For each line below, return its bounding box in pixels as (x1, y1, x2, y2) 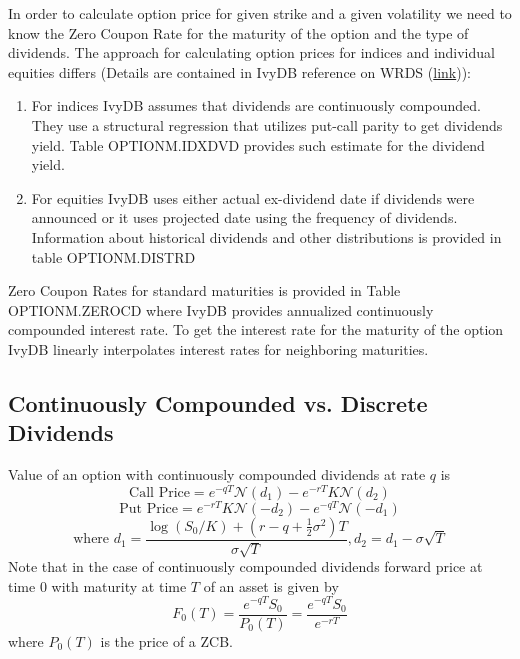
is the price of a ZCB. (100, 630, 233, 651)
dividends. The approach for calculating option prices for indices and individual (8, 42, 495, 63)
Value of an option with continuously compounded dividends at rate (8, 464, 426, 485)
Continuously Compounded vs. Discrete (8, 387, 428, 418)
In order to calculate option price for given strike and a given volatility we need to (8, 3, 512, 23)
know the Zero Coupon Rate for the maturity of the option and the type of (8, 22, 469, 43)
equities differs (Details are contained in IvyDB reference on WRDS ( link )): (8, 61, 471, 82)
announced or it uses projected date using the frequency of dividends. (31, 207, 458, 228)
